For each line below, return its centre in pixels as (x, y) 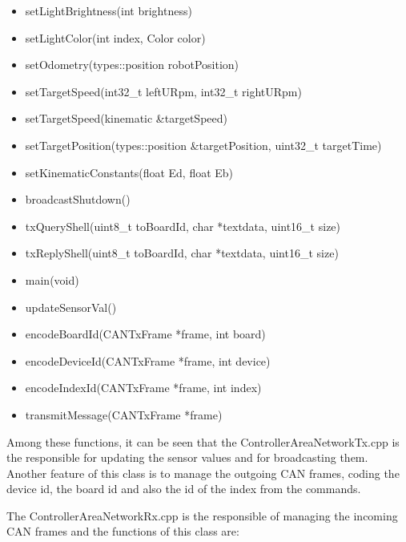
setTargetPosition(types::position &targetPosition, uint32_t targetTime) (203, 145)
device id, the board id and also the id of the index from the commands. (184, 489)
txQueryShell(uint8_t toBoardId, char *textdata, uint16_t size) (183, 226)
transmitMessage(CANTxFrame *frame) (124, 414)
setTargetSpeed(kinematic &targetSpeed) (126, 118)
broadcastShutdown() (78, 199)
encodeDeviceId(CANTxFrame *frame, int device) (148, 360)
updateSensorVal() (71, 307)
